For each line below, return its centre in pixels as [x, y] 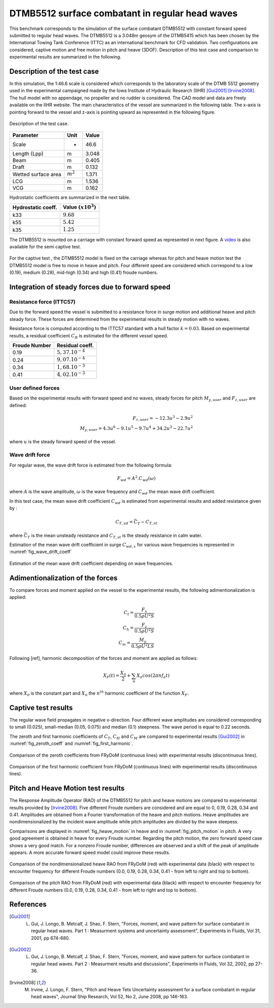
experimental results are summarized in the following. [65, 57]
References [28, 904]
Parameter [25, 135]
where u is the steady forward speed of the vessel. [63, 442]
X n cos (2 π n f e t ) [153, 676]
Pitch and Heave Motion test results [67, 788]
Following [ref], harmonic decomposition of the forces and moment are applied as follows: [104, 658]
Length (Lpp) [28, 154]
